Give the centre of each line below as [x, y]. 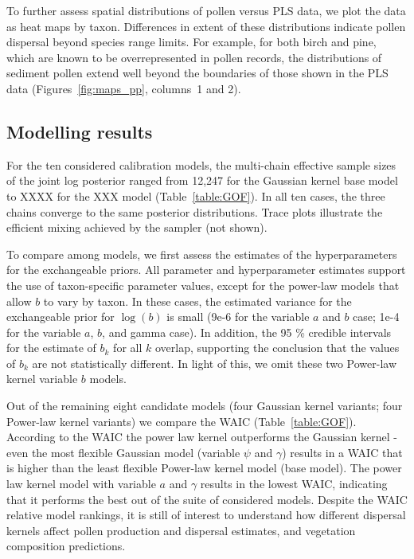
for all [128, 348]
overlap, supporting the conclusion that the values [277, 348]
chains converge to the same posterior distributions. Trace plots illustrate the [195, 211]
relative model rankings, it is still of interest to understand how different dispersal [206, 515]
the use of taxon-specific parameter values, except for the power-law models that [203, 285]
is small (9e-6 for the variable [238, 317]
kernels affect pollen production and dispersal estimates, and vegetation [181, 530]
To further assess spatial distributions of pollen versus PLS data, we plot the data [206, 10]
